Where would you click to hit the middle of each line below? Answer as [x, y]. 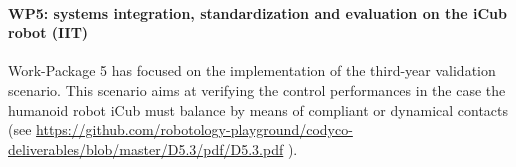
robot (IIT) [48, 32]
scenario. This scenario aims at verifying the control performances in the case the [257, 89]
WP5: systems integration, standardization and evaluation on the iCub [257, 12]
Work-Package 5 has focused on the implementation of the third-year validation [252, 70]
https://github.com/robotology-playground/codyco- [194, 129]
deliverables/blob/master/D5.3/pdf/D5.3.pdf [146, 148]
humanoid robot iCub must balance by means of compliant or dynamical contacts [258, 109]
